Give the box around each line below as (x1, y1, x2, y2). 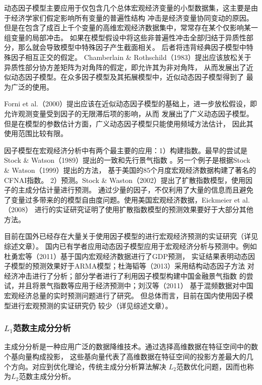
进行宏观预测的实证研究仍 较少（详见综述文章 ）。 (11, 300, 172, 310)
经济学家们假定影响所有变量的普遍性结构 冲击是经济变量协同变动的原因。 (11, 12, 253, 23)
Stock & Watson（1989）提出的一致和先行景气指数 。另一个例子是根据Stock (4, 155, 250, 165)
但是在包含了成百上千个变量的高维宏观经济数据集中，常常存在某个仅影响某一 (4, 22, 258, 33)
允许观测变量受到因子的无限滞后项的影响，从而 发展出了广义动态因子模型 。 (4, 108, 253, 118)
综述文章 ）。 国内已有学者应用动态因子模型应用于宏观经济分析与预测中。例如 (4, 241, 257, 251)
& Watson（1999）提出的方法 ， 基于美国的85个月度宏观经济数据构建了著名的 (4, 164, 256, 175)
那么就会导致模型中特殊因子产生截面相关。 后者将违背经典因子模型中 (18, 42, 246, 52)
